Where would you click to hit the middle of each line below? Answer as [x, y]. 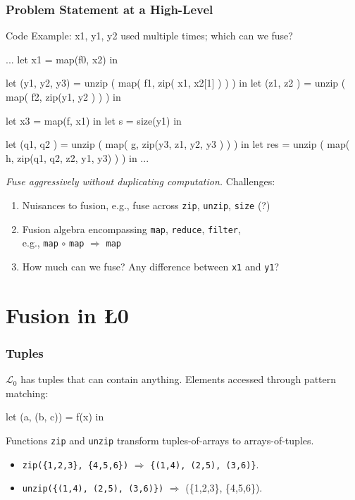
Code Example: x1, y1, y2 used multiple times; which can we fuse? [149, 36]
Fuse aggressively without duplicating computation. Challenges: [141, 181]
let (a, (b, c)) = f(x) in [55, 417]
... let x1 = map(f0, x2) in [62, 59]
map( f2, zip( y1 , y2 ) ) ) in [63, 96]
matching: [27, 393]
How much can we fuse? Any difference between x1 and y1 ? [151, 266]
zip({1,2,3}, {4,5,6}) [75, 465]
